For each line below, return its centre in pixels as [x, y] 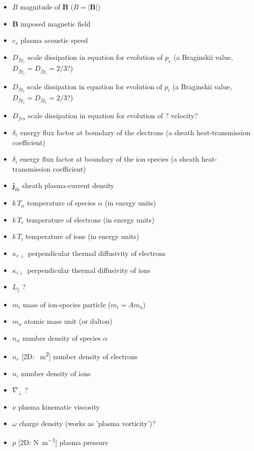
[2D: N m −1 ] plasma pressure [63, 441]
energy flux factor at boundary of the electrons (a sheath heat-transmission [135, 132]
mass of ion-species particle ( [67, 304]
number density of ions [56, 373]
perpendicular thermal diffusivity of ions [89, 270]
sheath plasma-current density [68, 185]
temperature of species [61, 203]
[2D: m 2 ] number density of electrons [80, 356]
